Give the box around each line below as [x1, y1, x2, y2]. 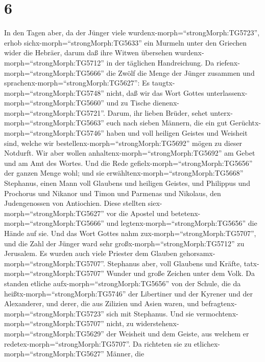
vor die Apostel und [106, 207, 169, 218]
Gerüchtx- [229, 117, 261, 128]
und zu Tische [106, 97, 151, 108]
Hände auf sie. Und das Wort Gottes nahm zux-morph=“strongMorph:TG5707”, [4, 228, 256, 238]
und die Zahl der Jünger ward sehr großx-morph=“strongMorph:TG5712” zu [4, 238, 245, 248]
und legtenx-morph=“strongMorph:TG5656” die [106, 218, 257, 228]
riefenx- [216, 57, 240, 68]
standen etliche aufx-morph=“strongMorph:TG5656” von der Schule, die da [4, 278, 241, 288]
